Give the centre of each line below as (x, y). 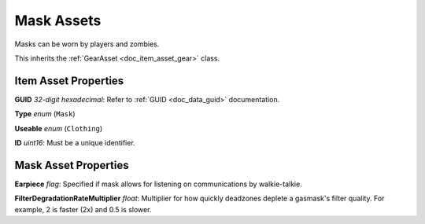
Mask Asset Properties (72, 165)
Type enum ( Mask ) (45, 114)
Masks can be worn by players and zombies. (87, 44)
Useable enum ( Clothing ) (59, 128)
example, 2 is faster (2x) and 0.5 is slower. (83, 209)
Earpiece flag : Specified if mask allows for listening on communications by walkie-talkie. (158, 184)
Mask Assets (58, 20)
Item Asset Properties (69, 81)
